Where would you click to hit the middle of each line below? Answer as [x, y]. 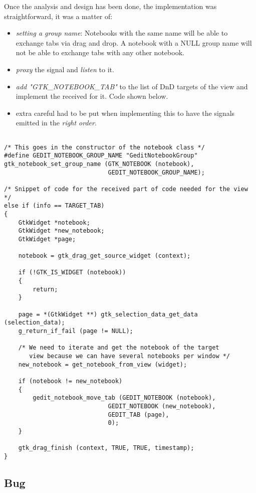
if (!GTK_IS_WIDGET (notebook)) [72, 273]
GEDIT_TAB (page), [139, 415]
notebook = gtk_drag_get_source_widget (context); [104, 256]
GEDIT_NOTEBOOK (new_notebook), [162, 406]
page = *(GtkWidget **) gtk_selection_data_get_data [108, 314]
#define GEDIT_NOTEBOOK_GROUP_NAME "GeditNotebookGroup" [101, 156]
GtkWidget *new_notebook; [61, 231]
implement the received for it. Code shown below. [92, 96]
